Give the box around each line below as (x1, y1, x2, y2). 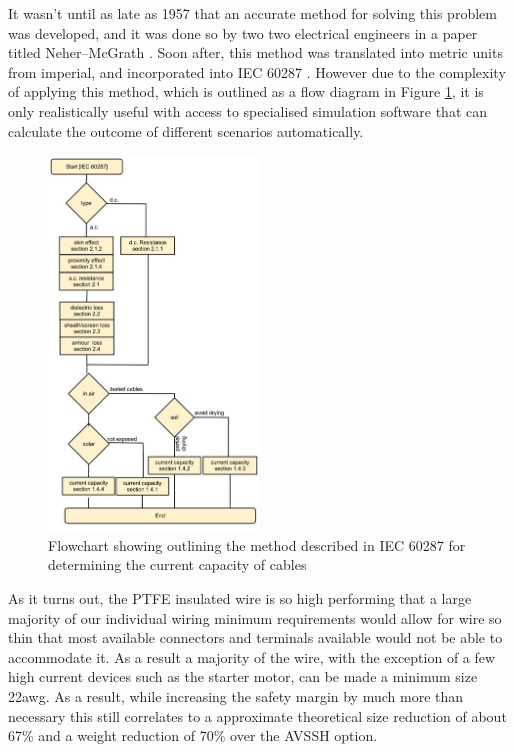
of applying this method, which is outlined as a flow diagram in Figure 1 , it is (8, 81, 484, 102)
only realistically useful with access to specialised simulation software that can (8, 100, 487, 121)
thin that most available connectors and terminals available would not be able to (8, 627, 503, 648)
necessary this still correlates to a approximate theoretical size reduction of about (8, 705, 507, 726)
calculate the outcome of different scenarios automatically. (8, 120, 364, 141)
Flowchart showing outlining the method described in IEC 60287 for (48, 534, 466, 555)
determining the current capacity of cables (48, 554, 307, 575)
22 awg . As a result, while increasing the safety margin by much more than (8, 685, 464, 706)
